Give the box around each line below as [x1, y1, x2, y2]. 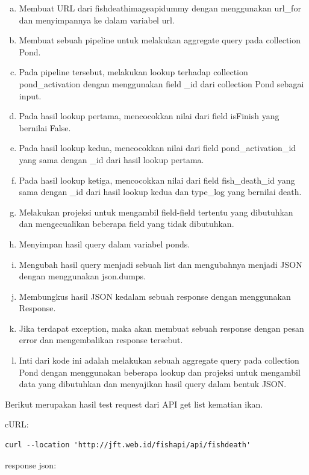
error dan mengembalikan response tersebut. [19, 334, 183, 346]
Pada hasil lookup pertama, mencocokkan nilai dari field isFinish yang [19, 110, 279, 122]
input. [19, 89, 42, 102]
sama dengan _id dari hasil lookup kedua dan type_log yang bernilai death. [19, 185, 302, 198]
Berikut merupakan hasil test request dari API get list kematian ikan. [5, 397, 263, 410]
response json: [5, 458, 57, 471]
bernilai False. [19, 121, 71, 134]
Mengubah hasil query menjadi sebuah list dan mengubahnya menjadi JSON [19, 258, 302, 270]
